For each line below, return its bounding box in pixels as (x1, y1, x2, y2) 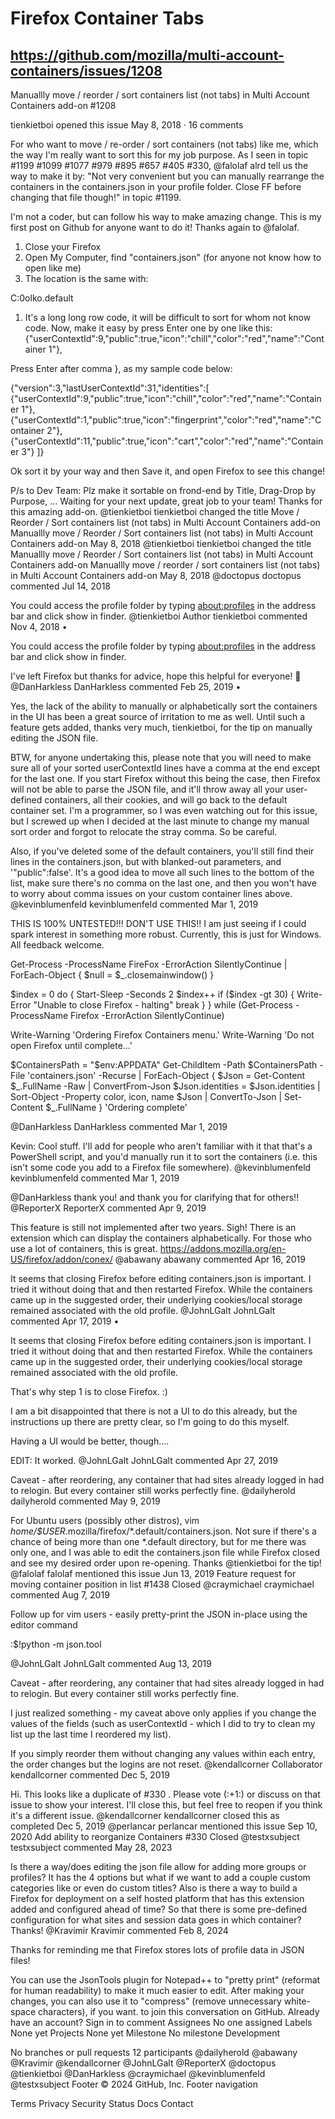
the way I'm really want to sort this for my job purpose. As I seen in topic (10, 149, 309, 161)
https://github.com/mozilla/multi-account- (10, 47, 285, 64)
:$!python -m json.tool (10, 1638, 102, 1650)
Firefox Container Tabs (10, 7, 205, 30)
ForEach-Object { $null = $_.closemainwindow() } (10, 969, 215, 981)
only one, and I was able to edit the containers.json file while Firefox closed (10, 1547, 320, 1558)
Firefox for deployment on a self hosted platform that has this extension (10, 1893, 305, 1904)
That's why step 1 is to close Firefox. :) (10, 1386, 168, 1397)
